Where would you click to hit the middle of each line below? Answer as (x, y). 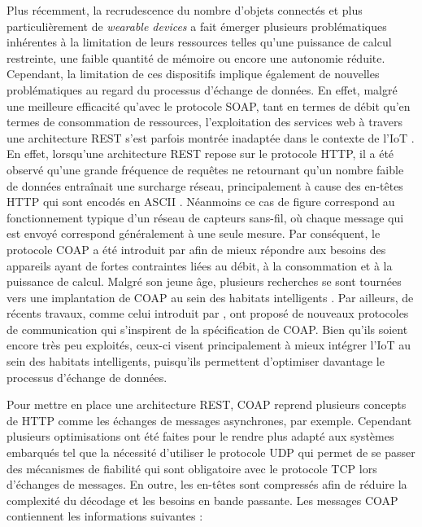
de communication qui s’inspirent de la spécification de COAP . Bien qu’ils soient (207, 329)
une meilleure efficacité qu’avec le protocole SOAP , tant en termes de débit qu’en (209, 105)
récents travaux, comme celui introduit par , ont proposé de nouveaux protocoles (208, 313)
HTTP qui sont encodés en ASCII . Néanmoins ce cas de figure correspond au (201, 202)
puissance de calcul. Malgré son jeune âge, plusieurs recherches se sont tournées (204, 281)
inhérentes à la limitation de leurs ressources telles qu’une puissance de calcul (199, 42)
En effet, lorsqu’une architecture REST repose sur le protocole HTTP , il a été (200, 154)
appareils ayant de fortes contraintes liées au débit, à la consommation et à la (200, 265)
